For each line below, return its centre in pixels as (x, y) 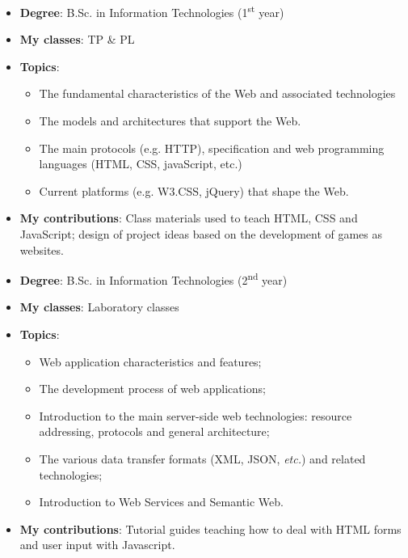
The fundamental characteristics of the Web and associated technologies (217, 93)
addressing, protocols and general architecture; (154, 431)
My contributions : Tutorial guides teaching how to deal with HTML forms (210, 528)
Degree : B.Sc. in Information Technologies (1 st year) (152, 11)
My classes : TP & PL (77, 39)
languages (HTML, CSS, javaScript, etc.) (141, 164)
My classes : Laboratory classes (99, 307)
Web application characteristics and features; (150, 361)
